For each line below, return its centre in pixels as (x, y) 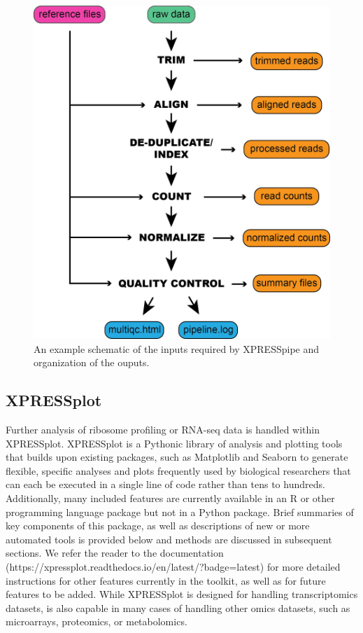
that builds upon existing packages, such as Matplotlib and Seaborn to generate (177, 457)
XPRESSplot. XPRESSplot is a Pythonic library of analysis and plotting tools (174, 443)
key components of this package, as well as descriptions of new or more (158, 526)
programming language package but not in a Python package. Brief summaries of (180, 512)
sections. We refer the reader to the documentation (115, 553)
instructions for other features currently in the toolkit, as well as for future (166, 580)
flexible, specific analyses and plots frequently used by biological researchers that (178, 470)
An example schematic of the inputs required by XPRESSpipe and (177, 348)
